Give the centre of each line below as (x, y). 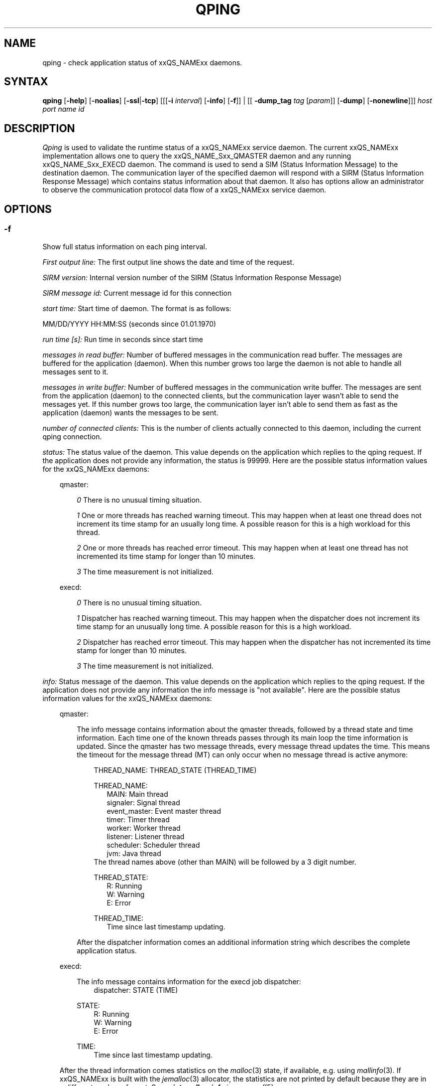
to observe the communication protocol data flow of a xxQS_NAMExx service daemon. (184, 190)
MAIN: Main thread (137, 794)
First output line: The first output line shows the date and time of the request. (168, 262)
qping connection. (72, 436)
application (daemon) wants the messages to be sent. (130, 412)
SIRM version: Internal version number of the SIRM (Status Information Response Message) (192, 277)
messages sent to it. (75, 371)
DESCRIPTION (40, 128)
